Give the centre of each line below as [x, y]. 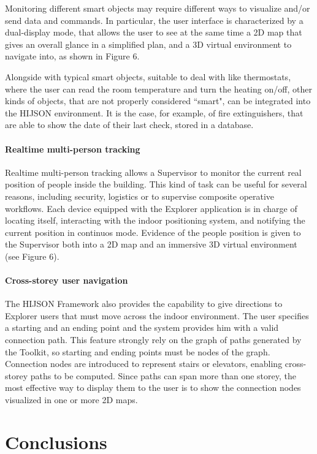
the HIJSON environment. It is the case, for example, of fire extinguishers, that [154, 112]
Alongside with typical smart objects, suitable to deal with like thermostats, [148, 76]
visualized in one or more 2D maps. [71, 400]
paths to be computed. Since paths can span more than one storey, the [163, 375]
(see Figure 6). [32, 256]
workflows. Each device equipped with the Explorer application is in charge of [151, 208]
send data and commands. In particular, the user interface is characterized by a [154, 20]
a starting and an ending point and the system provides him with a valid [142, 327]
